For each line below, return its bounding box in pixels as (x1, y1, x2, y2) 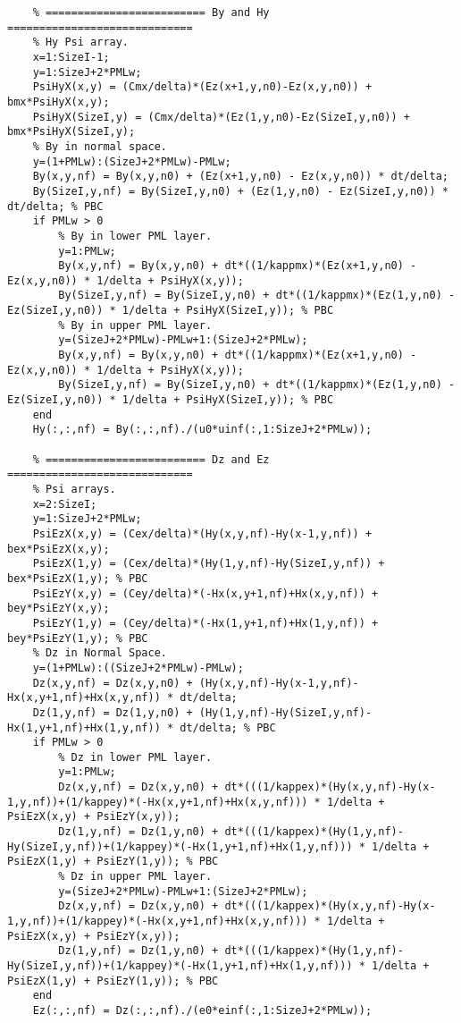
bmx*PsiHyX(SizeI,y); (7, 125, 136, 139)
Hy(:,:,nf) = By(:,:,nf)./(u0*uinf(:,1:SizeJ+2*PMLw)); (32, 423, 373, 436)
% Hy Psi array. (32, 36, 130, 49)
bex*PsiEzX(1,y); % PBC (7, 571, 148, 585)
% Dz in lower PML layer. (58, 750, 213, 764)
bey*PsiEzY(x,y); (7, 602, 110, 615)
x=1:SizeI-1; (32, 50, 110, 63)
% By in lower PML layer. (58, 229, 213, 242)
